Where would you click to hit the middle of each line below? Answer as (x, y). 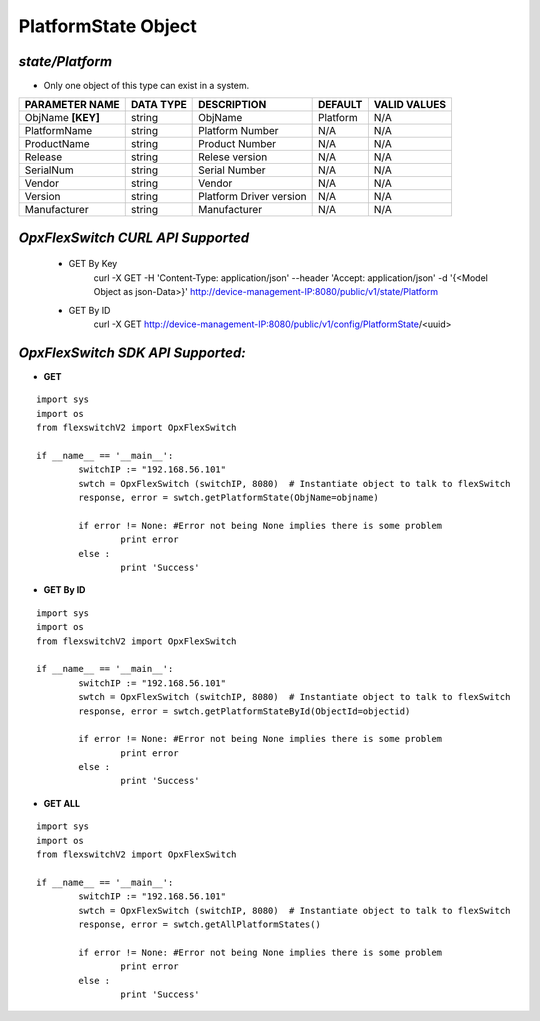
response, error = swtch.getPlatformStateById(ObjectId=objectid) (244, 711)
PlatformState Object (107, 26)
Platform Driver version (252, 197)
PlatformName (58, 131)
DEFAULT (340, 105)
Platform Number (238, 131)
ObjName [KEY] (62, 118)
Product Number (237, 144)
